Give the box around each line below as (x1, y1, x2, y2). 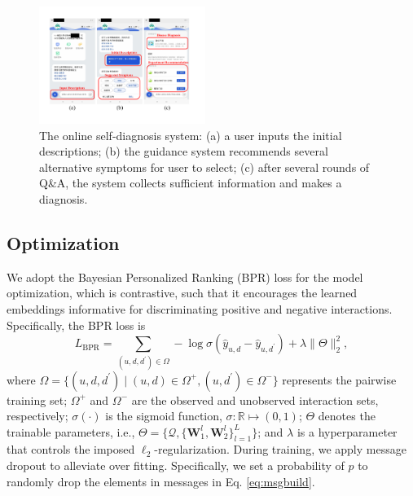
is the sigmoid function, (105, 407, 222, 424)
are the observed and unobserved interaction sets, (131, 391, 379, 408)
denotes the (318, 407, 376, 424)
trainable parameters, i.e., (7, 423, 135, 440)
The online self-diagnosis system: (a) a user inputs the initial (39, 126, 342, 143)
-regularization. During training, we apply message (154, 441, 406, 458)
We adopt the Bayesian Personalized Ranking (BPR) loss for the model (7, 268, 363, 285)
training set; (7, 391, 68, 408)
